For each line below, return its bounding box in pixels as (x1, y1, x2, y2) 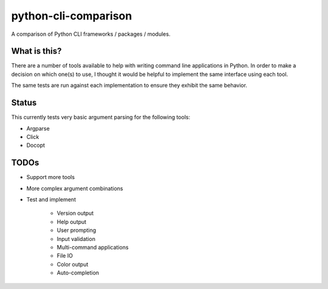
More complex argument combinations (26, 185, 123, 192)
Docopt (26, 141, 46, 149)
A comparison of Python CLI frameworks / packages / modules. (11, 30, 171, 38)
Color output (56, 260, 89, 268)
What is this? (11, 46, 62, 56)
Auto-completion (56, 269, 100, 276)
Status (11, 98, 37, 108)
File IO (56, 252, 73, 259)
